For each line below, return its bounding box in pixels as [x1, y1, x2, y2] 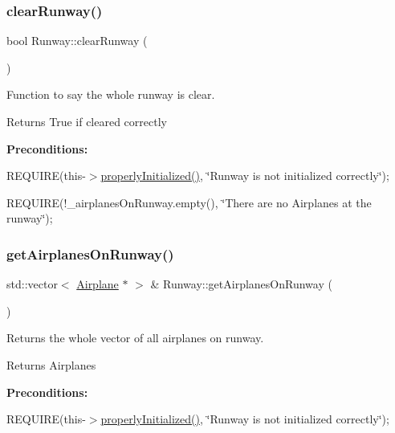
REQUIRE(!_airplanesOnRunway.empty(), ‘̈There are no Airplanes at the [6, 194, 372, 210]
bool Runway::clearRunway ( [6, 32, 148, 49]
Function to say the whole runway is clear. [6, 86, 215, 103]
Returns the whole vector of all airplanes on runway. [6, 329, 264, 346]
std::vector [6, 276, 58, 292]
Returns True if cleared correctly [6, 113, 167, 129]
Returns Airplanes [6, 356, 96, 373]
